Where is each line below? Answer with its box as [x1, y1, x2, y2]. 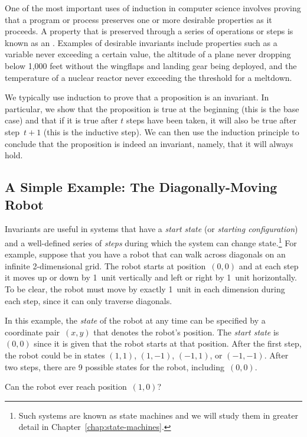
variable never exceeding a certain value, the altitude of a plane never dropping [5, 48, 291, 60]
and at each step [239, 259, 299, 272]
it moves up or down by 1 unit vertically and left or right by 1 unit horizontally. [5, 271, 297, 283]
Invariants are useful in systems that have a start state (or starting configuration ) [5, 223, 298, 235]
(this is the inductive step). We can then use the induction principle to [43, 125, 299, 138]
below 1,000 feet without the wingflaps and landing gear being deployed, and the [5, 59, 297, 71]
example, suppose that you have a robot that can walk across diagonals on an [5, 248, 286, 260]
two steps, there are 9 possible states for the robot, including [5, 360, 224, 373]
